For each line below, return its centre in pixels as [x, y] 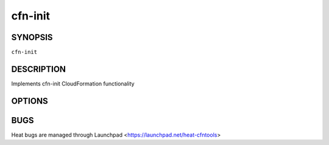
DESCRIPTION [39, 69]
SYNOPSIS [32, 37]
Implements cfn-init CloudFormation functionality [73, 83]
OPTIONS [30, 101]
